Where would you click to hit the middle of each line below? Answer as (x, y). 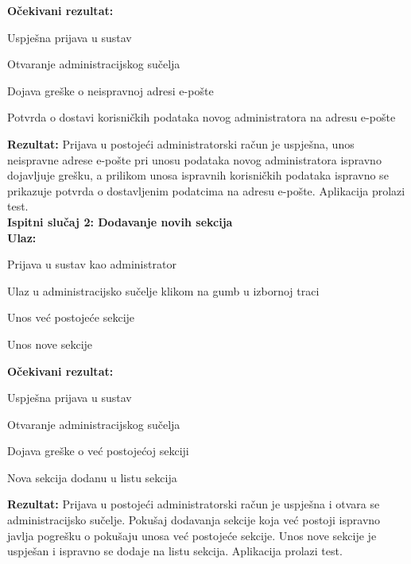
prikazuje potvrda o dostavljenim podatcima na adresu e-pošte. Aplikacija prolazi (206, 190)
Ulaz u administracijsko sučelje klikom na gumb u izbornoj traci (163, 290)
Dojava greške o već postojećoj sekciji (98, 451)
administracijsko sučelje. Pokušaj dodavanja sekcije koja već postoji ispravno (194, 520)
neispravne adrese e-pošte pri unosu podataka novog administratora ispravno (194, 159)
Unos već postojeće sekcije (71, 317)
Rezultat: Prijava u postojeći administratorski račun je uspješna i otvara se (194, 504)
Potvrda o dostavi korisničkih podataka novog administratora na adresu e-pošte (202, 117)
